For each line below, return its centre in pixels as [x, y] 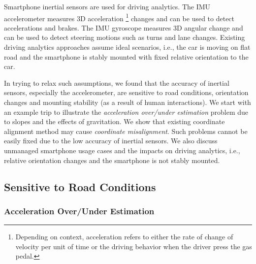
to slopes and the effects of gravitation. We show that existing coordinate [114, 121]
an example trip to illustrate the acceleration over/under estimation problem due [126, 112]
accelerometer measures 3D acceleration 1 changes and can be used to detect [119, 17]
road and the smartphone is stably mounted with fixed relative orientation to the [126, 56]
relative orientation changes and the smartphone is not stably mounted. [112, 160]
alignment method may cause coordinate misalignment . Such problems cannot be [126, 131]
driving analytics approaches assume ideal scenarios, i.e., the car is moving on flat [127, 47]
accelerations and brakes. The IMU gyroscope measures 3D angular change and [124, 27]
